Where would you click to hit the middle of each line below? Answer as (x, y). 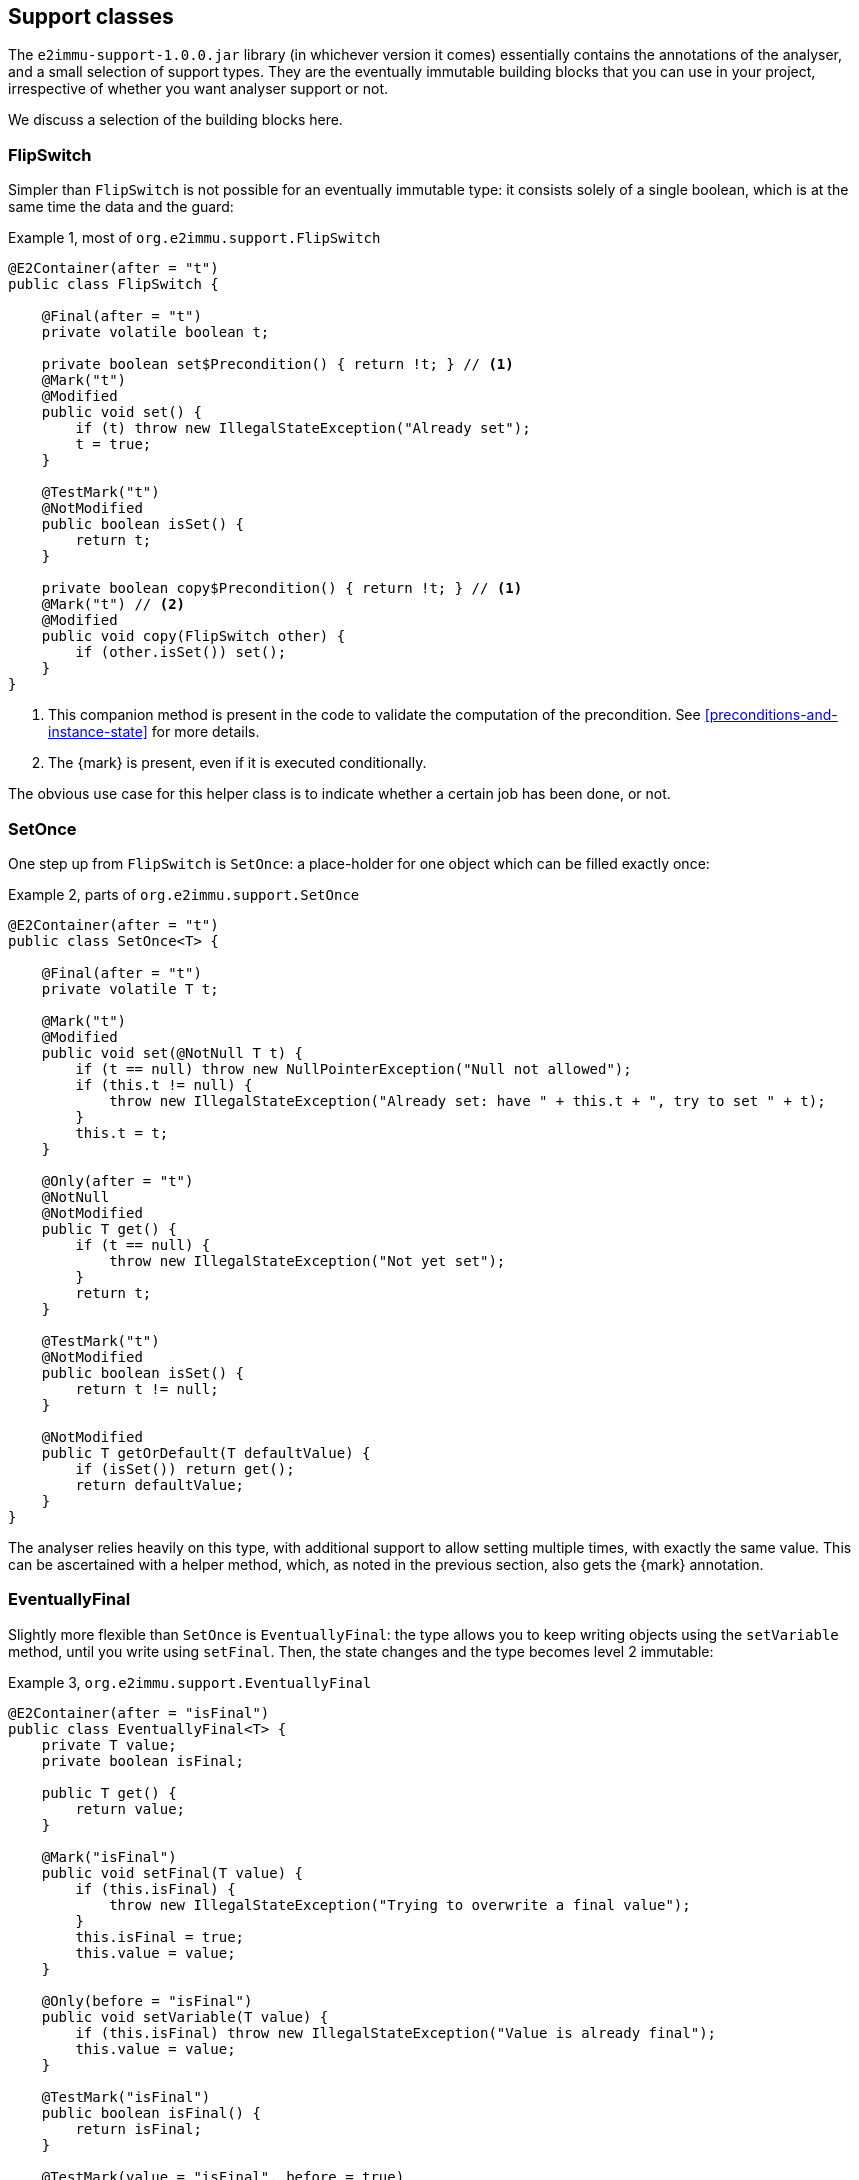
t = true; (113, 444)
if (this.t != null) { (164, 1084)
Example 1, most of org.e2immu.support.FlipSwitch (194, 238)
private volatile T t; (130, 988)
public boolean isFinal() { (151, 2112)
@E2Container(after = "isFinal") (139, 1712)
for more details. (205, 732)
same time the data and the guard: (121, 207)
